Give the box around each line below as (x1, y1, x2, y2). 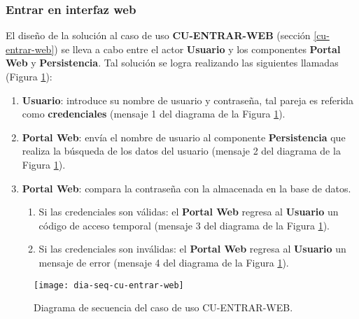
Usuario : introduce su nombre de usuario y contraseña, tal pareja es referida (22, 92, 354, 107)
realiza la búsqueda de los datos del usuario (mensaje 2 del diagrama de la (22, 143, 341, 158)
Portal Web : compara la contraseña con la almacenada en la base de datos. (22, 180, 351, 195)
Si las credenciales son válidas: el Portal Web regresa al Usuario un (38, 204, 339, 219)
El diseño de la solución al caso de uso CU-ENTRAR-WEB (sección (6, 28, 311, 43)
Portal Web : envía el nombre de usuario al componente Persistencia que (22, 129, 346, 144)
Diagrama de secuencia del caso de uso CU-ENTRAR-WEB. (34, 300, 293, 315)
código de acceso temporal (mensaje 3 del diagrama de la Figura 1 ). (38, 218, 330, 232)
